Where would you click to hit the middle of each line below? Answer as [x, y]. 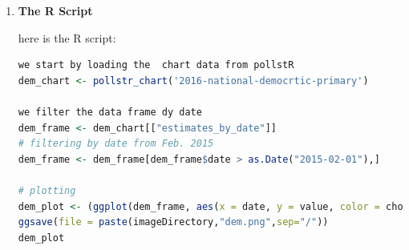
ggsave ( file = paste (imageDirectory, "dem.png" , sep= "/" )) [173, 222]
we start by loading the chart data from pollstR [156, 65]
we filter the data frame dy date [110, 112]
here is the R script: [67, 37]
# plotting [47, 190]
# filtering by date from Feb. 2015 [116, 144]
